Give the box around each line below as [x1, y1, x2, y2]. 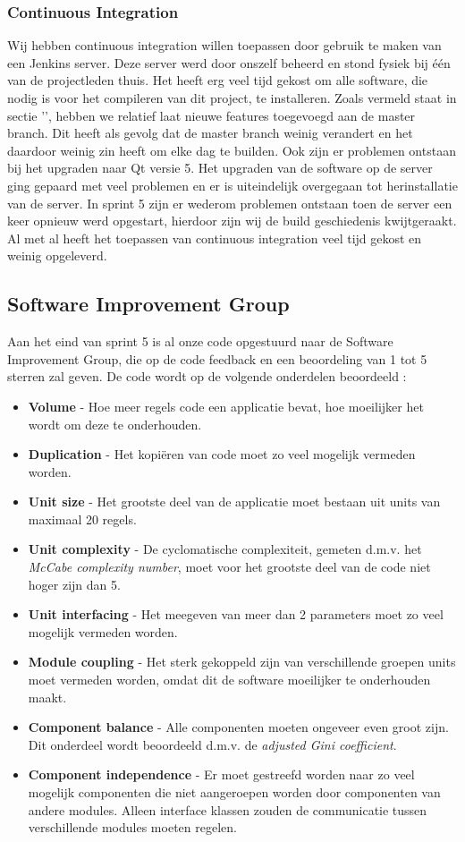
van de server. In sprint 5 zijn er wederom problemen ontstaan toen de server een [7, 193, 452, 212]
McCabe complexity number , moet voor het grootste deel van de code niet [28, 557, 431, 576]
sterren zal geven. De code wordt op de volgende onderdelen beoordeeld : [7, 367, 407, 386]
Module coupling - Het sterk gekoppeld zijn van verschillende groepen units [28, 652, 456, 671]
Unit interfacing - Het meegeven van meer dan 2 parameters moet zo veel [28, 605, 444, 624]
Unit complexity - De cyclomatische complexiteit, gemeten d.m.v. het [28, 540, 422, 558]
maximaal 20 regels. [28, 509, 137, 528]
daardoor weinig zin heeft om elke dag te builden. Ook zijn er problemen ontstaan [7, 140, 456, 159]
